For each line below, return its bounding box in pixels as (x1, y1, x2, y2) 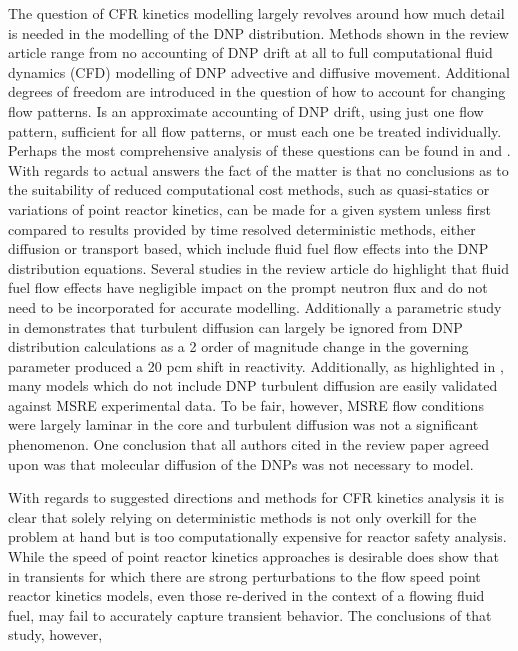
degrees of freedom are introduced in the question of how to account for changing (8, 81, 506, 102)
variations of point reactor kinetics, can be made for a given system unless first (8, 198, 491, 219)
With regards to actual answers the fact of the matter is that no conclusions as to (8, 159, 509, 180)
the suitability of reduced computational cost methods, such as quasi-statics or (8, 179, 490, 200)
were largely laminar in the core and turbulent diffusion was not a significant (8, 414, 479, 435)
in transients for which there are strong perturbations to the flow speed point (8, 565, 481, 586)
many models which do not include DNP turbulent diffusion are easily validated (8, 375, 498, 396)
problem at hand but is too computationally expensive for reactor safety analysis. (8, 526, 507, 547)
